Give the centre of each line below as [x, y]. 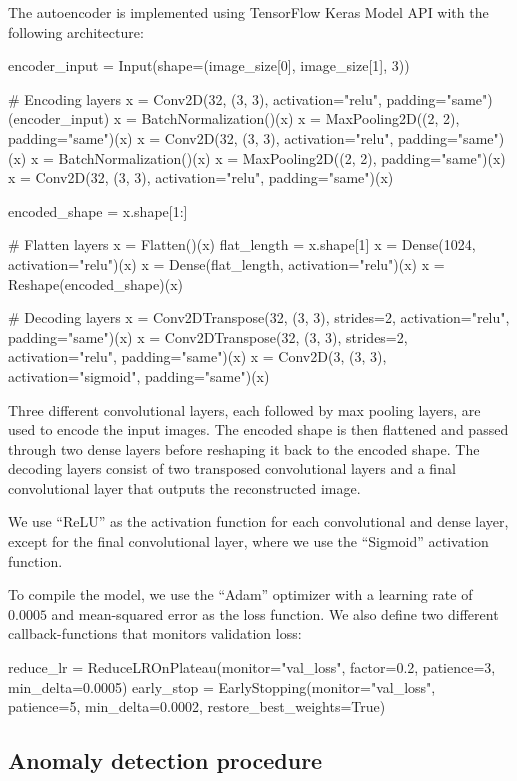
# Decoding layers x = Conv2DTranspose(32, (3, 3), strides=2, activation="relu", [259, 317]
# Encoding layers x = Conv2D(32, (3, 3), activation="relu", [195, 98]
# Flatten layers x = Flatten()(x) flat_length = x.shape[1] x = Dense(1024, [242, 244]
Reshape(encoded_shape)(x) [95, 283]
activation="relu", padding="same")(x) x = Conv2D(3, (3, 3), [197, 356]
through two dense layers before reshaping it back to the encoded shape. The [244, 448]
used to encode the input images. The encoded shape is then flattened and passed [258, 429]
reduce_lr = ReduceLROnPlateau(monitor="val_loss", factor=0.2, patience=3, [252, 667]
